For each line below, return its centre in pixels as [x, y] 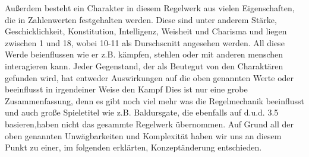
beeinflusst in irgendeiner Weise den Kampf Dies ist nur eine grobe [126, 89]
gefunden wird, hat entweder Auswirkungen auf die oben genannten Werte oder [149, 77]
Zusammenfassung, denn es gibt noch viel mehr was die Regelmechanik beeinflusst [154, 100]
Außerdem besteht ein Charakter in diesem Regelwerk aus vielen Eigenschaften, [150, 8]
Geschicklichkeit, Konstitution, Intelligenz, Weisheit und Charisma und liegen [146, 31]
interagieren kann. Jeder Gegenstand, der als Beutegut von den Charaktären [144, 65]
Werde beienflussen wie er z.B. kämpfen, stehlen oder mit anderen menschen [144, 54]
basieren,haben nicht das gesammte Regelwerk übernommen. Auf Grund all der [149, 124]
